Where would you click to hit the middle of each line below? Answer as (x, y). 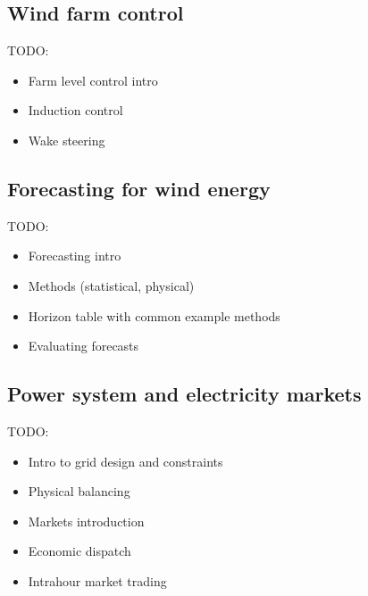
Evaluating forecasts (84, 346)
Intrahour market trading (97, 580)
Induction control (75, 110)
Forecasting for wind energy (139, 188)
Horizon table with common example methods (154, 315)
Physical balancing (79, 491)
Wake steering (67, 140)
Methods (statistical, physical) (111, 285)
